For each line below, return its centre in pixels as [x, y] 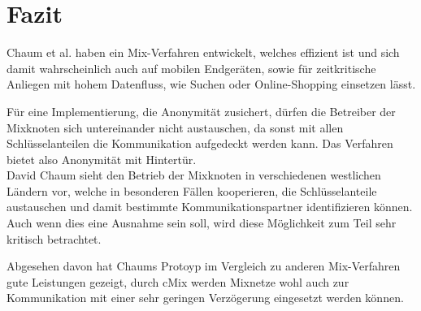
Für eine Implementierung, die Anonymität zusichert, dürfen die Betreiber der [201, 111]
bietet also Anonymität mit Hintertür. [102, 159]
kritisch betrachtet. [54, 238]
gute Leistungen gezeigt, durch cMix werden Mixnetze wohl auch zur [178, 281]
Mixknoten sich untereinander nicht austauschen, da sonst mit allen [175, 127]
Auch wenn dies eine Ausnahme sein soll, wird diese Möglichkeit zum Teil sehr [202, 223]
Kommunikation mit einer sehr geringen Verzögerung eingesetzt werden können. [205, 298]
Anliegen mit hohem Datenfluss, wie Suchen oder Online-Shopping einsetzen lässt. [211, 84]
